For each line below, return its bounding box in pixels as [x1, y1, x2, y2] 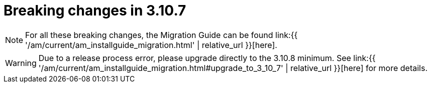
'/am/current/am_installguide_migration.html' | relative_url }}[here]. [25, 39, 277, 50]
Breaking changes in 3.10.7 [4, 2, 186, 19]
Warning [5, 57, 37, 68]
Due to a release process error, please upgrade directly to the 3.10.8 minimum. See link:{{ [38, 52, 376, 63]
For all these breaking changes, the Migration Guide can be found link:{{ [25, 29, 298, 40]
